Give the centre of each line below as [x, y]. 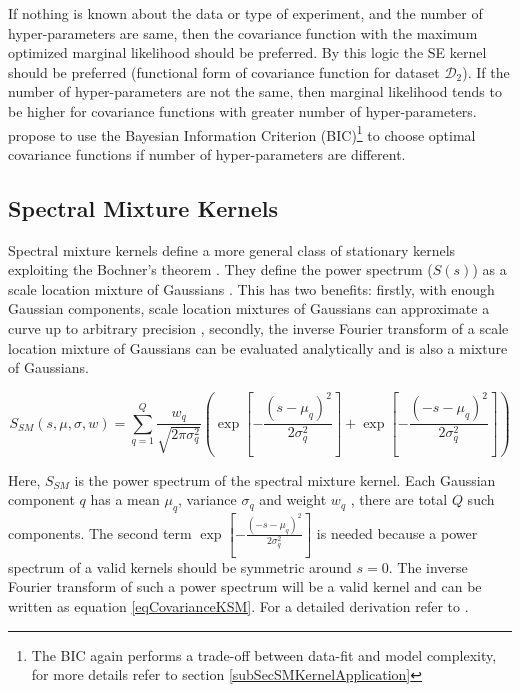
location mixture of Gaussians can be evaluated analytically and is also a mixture [258, 347]
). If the [486, 71]
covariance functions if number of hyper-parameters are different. [207, 153]
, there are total [399, 499]
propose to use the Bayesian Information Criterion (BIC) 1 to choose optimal [242, 133]
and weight [293, 499]
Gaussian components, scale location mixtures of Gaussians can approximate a [249, 308]
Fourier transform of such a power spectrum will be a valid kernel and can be [245, 586]
